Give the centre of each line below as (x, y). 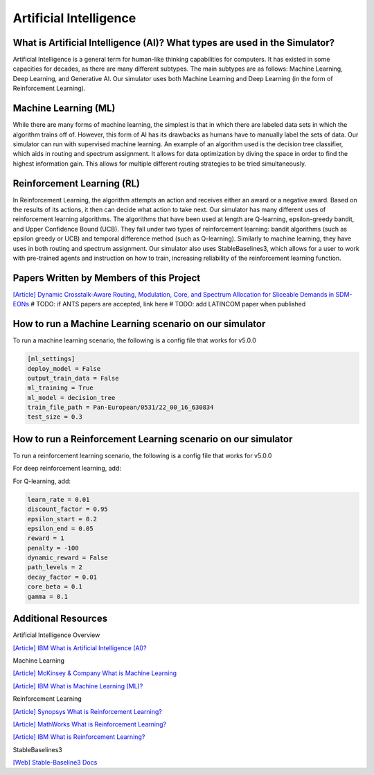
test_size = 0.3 (55, 417)
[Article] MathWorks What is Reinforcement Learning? (89, 724)
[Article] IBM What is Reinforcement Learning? (79, 737)
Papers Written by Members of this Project (107, 278)
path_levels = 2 (55, 567)
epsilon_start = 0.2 (62, 519)
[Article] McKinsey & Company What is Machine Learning (95, 673)
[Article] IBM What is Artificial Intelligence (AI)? (80, 647)
